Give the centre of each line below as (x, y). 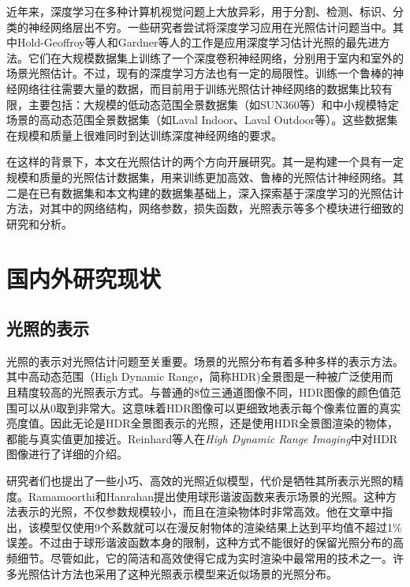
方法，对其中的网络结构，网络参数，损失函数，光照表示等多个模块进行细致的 (205, 208)
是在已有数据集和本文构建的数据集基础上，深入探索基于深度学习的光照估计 (210, 192)
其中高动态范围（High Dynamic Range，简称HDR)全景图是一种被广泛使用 (194, 376)
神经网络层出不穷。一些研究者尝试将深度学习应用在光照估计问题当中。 (210, 26)
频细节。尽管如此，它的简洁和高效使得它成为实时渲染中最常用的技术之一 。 (199, 558)
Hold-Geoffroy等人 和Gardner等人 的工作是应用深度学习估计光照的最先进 (198, 42)
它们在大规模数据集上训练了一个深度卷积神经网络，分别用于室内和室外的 (216, 57)
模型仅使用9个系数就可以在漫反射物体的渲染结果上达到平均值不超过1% (220, 527)
